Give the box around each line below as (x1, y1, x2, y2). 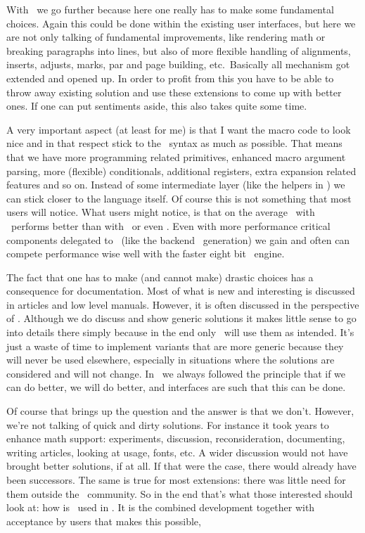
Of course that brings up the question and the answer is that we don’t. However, (6, 404, 354, 418)
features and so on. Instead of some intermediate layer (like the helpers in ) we (6, 177, 345, 192)
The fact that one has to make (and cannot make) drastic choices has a (6, 269, 314, 284)
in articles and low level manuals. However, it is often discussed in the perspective (6, 297, 359, 312)
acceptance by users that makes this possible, (6, 513, 201, 528)
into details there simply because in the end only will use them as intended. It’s (6, 325, 354, 340)
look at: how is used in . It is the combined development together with (6, 500, 315, 515)
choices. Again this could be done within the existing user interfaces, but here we (6, 15, 356, 30)
